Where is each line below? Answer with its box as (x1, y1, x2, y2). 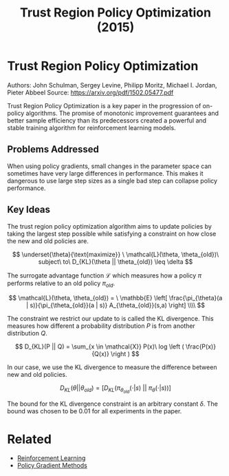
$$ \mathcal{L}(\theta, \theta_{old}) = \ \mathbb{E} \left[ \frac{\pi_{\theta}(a (8, 294, 223, 302)
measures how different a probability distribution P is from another (7, 322, 196, 330)
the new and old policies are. (7, 236, 89, 245)
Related (7, 431, 52, 447)
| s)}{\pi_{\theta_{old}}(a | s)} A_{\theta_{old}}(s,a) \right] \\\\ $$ (26, 301, 205, 309)
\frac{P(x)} (185, 342, 217, 351)
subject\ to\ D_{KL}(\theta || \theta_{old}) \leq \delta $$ (38, 257, 193, 266)
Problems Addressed (7, 143, 100, 156)
